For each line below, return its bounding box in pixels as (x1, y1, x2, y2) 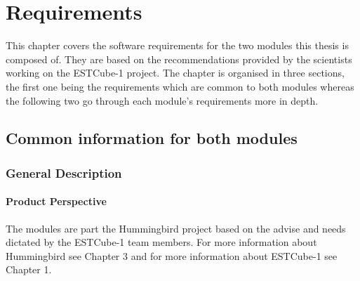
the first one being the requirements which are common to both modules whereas (6, 79, 354, 93)
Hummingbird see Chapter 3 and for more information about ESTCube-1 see (6, 248, 338, 263)
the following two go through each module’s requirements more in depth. (6, 93, 319, 107)
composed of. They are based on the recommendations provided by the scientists (6, 51, 352, 66)
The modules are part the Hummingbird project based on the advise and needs (6, 221, 346, 235)
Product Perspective (6, 194, 107, 209)
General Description (6, 164, 122, 181)
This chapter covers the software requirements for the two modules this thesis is (6, 38, 349, 53)
